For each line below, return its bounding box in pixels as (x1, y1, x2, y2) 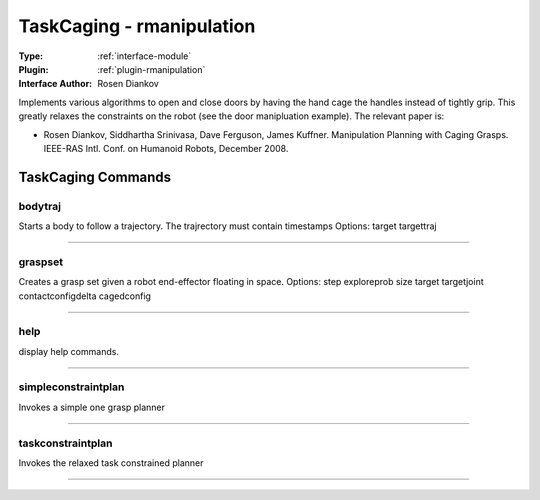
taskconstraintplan (18, 436, 113, 450)
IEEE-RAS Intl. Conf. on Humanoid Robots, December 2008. (43, 142, 289, 154)
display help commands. (18, 345, 120, 357)
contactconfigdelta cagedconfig (18, 290, 152, 302)
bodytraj (18, 199, 62, 213)
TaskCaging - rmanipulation (18, 15, 256, 37)
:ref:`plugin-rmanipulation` (97, 63, 206, 75)
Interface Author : (18, 78, 93, 90)
